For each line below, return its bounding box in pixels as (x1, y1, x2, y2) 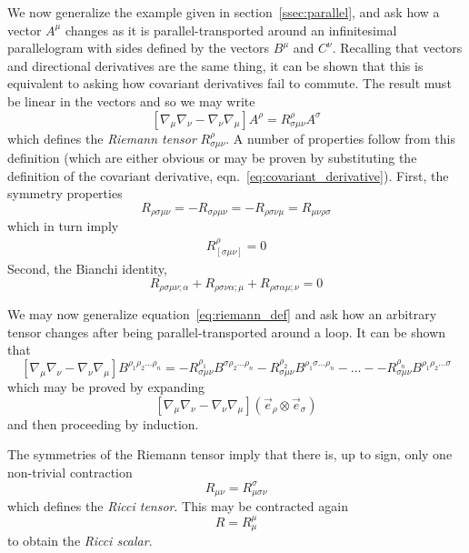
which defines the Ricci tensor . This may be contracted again (7, 497, 348, 516)
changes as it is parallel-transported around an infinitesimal (65, 20, 397, 39)
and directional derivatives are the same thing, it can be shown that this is (7, 55, 424, 75)
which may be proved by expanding (7, 377, 205, 396)
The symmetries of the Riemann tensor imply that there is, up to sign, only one (7, 445, 453, 464)
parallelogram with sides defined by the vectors (7, 38, 270, 57)
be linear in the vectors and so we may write (7, 91, 255, 110)
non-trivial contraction (7, 462, 133, 481)
